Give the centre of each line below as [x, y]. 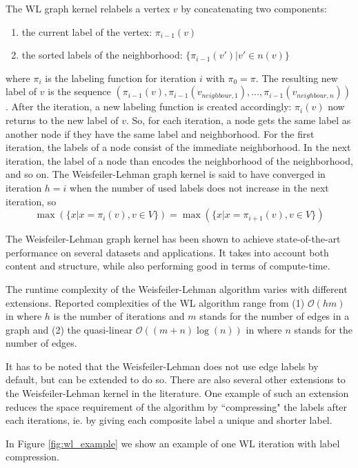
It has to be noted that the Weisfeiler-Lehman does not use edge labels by [162, 366]
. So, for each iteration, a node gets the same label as [238, 120]
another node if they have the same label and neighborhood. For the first [160, 133]
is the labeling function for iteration [121, 78]
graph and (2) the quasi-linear [69, 329]
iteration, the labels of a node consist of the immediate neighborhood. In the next [178, 147]
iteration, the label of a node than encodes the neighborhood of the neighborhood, [179, 160]
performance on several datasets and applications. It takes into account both [167, 252]
